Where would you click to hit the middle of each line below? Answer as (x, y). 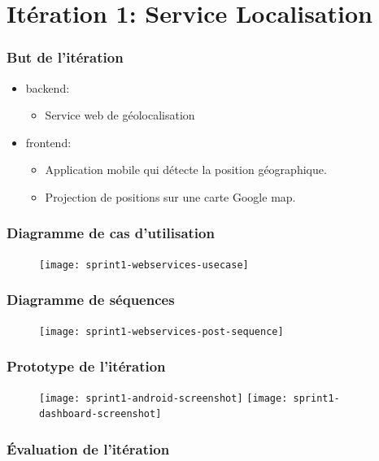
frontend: (48, 142)
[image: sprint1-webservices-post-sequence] (161, 331)
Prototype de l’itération (86, 366)
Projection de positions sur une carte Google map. (170, 196)
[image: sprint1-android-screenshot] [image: (163, 398)
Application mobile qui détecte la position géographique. (186, 170)
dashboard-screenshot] (100, 414)
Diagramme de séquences (91, 300)
